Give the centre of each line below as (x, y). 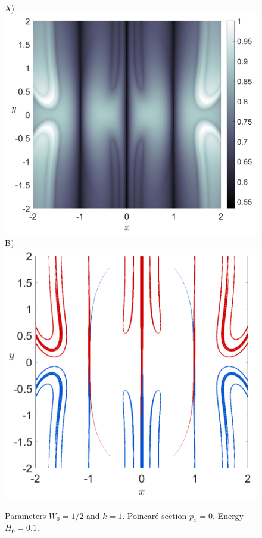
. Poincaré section (155, 515)
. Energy (228, 515)
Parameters (26, 515)
